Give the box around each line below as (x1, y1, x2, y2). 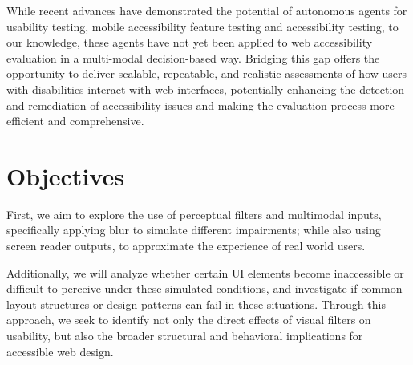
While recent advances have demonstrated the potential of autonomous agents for (6, 2, 407, 18)
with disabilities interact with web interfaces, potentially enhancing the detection (6, 80, 405, 97)
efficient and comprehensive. (6, 112, 144, 129)
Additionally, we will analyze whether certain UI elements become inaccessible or (6, 264, 404, 281)
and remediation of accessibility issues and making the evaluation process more (6, 96, 395, 113)
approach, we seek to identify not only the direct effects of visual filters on (6, 311, 371, 328)
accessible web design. (6, 343, 114, 359)
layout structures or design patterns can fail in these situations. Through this (6, 295, 386, 312)
